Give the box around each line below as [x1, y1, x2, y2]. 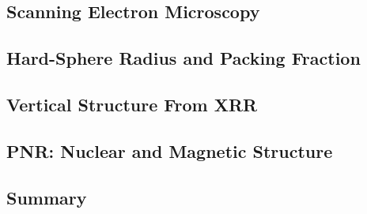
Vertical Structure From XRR [6, 92, 258, 116]
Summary [6, 185, 87, 209]
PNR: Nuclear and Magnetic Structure [6, 138, 333, 163]
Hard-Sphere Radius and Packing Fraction [6, 46, 361, 70]
